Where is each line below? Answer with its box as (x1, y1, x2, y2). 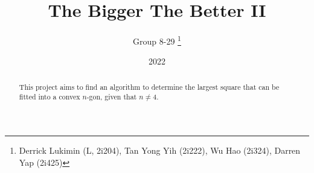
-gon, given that (86, 92, 137, 102)
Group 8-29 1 (133, 33, 181, 47)
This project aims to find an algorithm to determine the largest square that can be (19, 81, 280, 92)
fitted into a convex (19, 92, 80, 102)
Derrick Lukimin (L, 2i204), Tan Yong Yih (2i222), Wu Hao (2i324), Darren (19, 144, 301, 157)
